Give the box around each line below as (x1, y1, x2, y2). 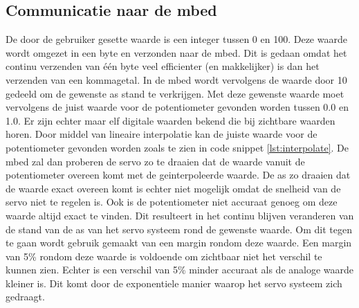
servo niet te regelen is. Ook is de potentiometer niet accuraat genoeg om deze (6, 194, 338, 209)
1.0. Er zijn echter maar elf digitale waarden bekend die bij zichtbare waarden (6, 113, 335, 127)
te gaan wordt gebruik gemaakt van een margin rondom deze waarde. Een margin (6, 235, 352, 250)
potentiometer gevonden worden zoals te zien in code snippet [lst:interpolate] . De (6, 140, 349, 154)
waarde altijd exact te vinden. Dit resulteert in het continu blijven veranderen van (6, 208, 354, 222)
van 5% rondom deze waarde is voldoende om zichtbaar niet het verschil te (6, 248, 322, 263)
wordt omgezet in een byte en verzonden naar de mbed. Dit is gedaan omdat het (6, 45, 347, 60)
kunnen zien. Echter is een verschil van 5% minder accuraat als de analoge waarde (6, 262, 354, 277)
